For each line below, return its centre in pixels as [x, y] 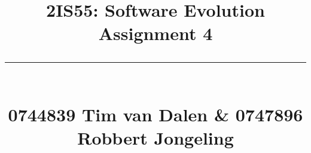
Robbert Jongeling [155, 137]
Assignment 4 [155, 33]
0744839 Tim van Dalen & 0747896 [155, 114]
